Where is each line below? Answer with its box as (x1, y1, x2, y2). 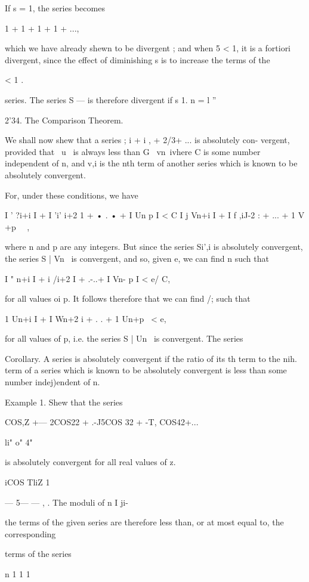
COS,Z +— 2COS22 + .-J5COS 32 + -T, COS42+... (5, 416, 199, 428)
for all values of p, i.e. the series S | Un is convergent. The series (5, 332, 243, 345)
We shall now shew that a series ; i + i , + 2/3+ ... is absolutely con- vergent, (5, 134, 290, 146)
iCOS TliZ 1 (5, 476, 50, 488)
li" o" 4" (5, 435, 33, 448)
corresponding (5, 527, 56, 540)
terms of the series (5, 547, 72, 560)
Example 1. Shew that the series (5, 395, 123, 408)
